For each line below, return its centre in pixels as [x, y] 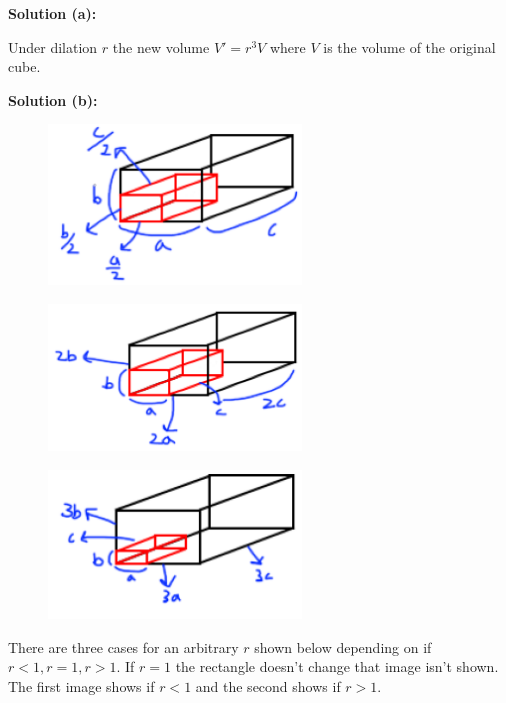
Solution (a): [52, 13]
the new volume [161, 46]
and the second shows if [268, 685]
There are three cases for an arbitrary [123, 646]
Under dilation [53, 46]
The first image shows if [81, 685]
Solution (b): [53, 99]
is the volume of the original [409, 46]
